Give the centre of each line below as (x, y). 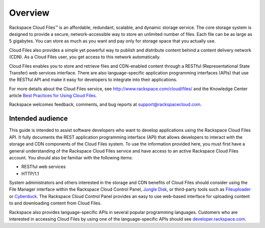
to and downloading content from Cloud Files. (55, 203)
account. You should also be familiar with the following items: (71, 157)
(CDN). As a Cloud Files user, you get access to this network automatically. (85, 57)
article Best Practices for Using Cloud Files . (53, 96)
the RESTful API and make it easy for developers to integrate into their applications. (93, 80)
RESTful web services (43, 167)
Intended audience (39, 118)
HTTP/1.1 (30, 174)
